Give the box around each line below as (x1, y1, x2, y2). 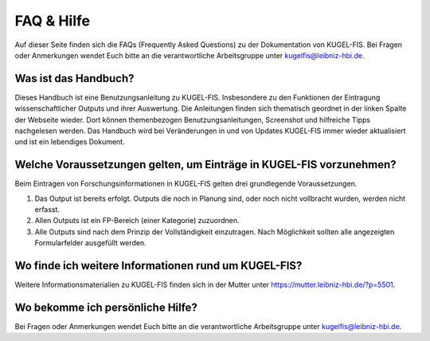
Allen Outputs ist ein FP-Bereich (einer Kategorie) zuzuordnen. (34, 216, 240, 225)
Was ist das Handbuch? (14, 72, 135, 85)
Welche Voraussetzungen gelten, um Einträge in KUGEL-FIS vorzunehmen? (14, 158, 397, 171)
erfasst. (34, 205, 60, 214)
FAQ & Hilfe (14, 12, 91, 29)
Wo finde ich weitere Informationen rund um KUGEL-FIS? (14, 259, 303, 272)
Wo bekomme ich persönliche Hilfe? (14, 300, 198, 314)
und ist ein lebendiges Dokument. (14, 137, 125, 147)
